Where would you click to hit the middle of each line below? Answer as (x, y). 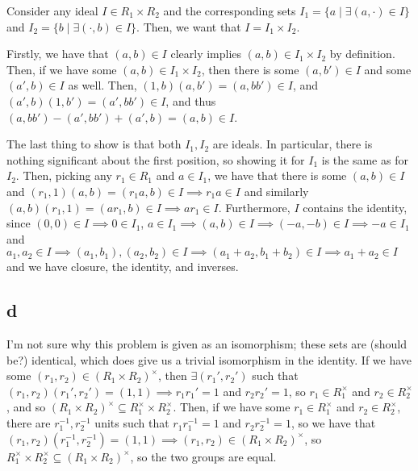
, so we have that (333, 423)
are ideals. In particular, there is (293, 144)
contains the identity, (355, 207)
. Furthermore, (254, 207)
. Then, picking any (64, 175)
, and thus (191, 100)
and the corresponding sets (230, 10)
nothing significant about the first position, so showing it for (156, 159)
